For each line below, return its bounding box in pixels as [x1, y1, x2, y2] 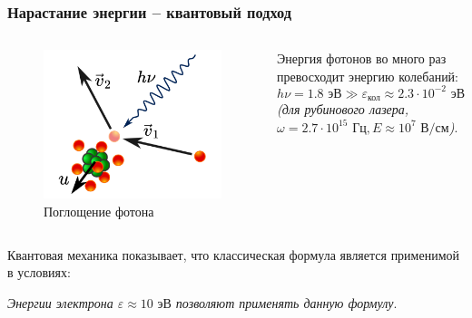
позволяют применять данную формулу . [175, 293, 398, 312]
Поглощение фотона [44, 201, 154, 220]
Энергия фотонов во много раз [277, 49, 447, 68]
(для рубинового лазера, [277, 100, 409, 119]
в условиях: [7, 263, 71, 282]
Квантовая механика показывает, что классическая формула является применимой [7, 245, 460, 264]
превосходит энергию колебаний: [277, 66, 459, 85]
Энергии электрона [7, 293, 113, 312]
